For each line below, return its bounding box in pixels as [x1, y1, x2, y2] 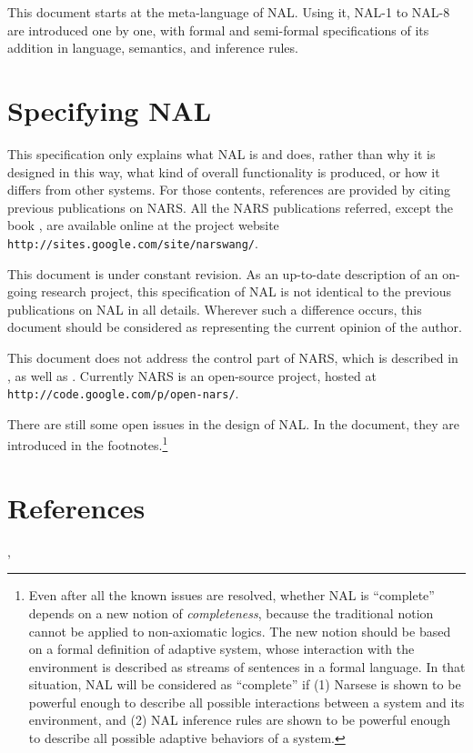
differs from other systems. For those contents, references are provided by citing [7, 180, 451, 199]
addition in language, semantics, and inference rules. [7, 38, 298, 57]
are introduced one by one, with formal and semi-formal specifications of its [7, 20, 429, 39]
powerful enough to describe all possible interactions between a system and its [28, 692, 465, 711]
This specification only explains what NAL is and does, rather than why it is [7, 144, 436, 163]
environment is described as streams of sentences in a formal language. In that [28, 657, 466, 676]
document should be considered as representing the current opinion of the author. [7, 317, 462, 336]
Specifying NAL [7, 91, 212, 128]
